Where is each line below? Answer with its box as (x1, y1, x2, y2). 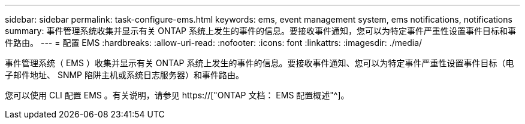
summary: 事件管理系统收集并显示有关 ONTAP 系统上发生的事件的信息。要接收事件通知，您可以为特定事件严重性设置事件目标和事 (5, 26, 516, 36)
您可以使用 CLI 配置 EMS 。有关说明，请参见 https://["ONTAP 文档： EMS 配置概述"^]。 (5, 90, 349, 100)
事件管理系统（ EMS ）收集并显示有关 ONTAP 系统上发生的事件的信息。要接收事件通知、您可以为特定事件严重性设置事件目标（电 (5, 58, 514, 68)
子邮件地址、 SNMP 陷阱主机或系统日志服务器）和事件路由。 (5, 70, 244, 80)
